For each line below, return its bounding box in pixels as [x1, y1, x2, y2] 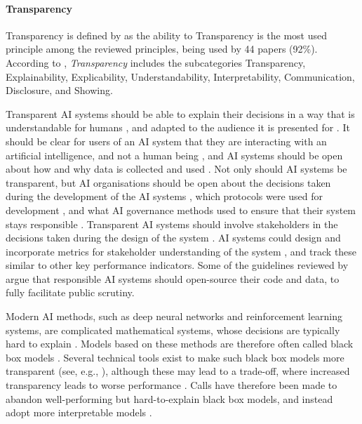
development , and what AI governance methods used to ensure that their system [6, 202, 356, 217]
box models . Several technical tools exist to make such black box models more [6, 350, 344, 364]
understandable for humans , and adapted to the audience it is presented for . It [6, 120, 350, 135]
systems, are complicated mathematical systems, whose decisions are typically [6, 322, 340, 337]
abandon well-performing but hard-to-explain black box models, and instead [6, 391, 333, 406]
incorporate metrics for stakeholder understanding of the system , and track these [6, 244, 357, 258]
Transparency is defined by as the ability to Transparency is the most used [6, 27, 328, 42]
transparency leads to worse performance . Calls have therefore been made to [6, 378, 337, 392]
